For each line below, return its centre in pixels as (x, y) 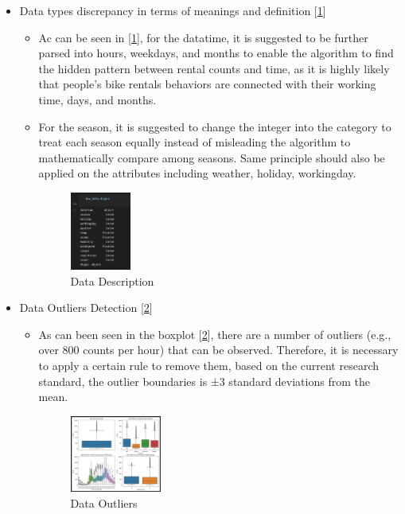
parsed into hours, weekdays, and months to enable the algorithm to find (216, 53)
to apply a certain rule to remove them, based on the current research (208, 365)
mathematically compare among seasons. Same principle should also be (212, 157)
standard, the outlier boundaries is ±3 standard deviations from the (204, 381)
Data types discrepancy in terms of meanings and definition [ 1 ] (173, 10)
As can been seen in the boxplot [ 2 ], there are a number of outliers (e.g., (215, 334)
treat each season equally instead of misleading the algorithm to (195, 142)
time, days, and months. (97, 99)
